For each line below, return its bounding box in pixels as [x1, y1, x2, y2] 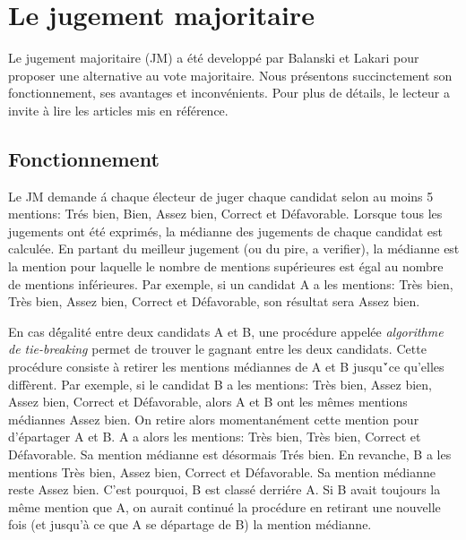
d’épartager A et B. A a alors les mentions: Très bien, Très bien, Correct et [8, 427, 421, 446]
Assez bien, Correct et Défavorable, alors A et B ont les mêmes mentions [8, 392, 408, 411]
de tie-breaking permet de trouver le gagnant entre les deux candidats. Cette [8, 339, 427, 358]
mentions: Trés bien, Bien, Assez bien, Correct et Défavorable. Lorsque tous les [8, 204, 443, 223]
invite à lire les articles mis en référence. [8, 100, 229, 119]
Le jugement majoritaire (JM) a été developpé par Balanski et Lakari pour [8, 48, 419, 67]
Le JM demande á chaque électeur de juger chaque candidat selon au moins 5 [8, 186, 434, 205]
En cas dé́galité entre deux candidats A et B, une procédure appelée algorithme [8, 321, 444, 340]
